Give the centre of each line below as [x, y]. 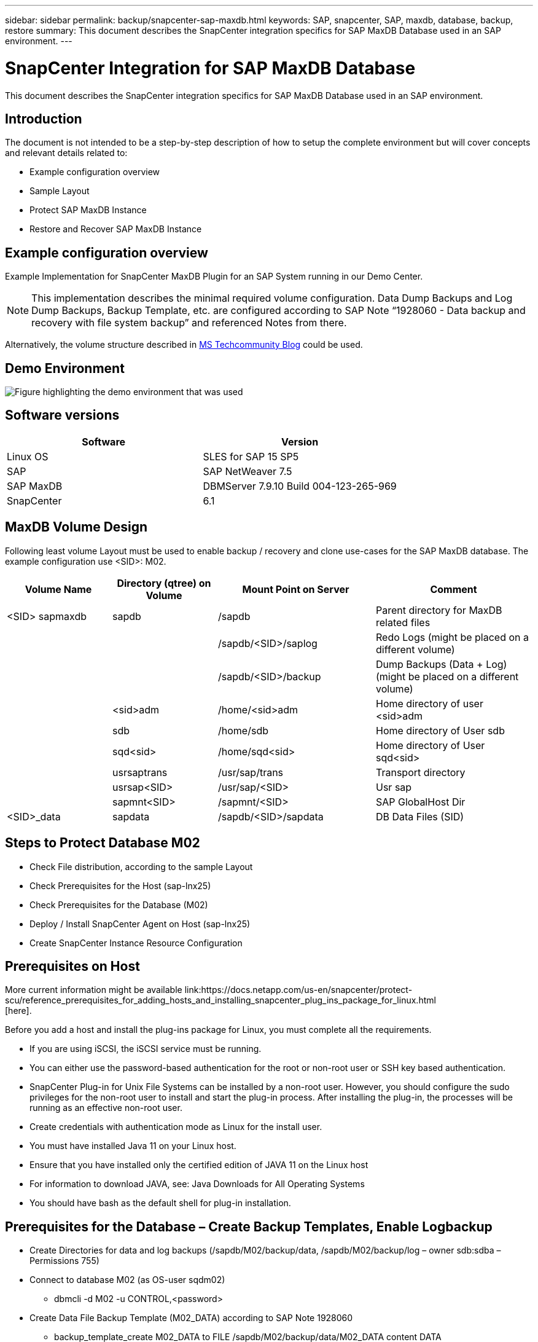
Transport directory [421, 772]
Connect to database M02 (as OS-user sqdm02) [127, 1280]
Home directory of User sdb [440, 730]
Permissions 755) [64, 1261]
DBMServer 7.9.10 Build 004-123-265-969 [300, 486]
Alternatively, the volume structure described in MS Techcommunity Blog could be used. [184, 345]
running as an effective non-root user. [106, 1108]
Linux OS [28, 456]
